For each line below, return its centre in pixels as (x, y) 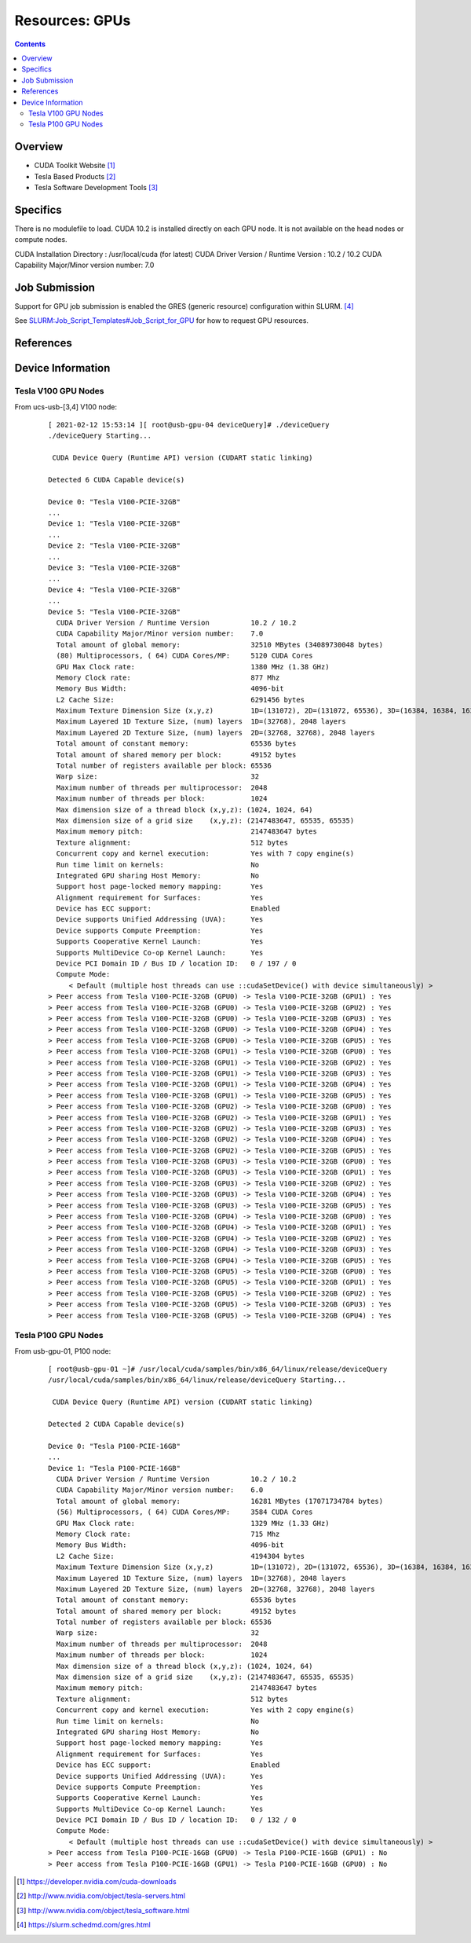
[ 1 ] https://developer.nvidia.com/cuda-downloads (97, 1882)
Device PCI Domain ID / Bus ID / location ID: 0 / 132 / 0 (176, 1820)
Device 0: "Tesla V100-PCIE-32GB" (114, 502)
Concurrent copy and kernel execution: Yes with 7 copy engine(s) (205, 854)
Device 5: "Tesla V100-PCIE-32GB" (114, 612)
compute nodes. (41, 240)
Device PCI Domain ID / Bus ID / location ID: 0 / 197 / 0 (176, 964)
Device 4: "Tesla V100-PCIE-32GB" (114, 590)
